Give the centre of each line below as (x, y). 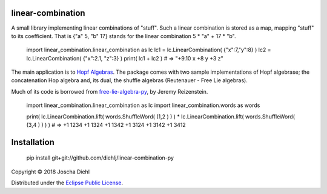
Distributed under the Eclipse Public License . (67, 183)
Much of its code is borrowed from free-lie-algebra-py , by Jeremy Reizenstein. (110, 91)
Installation (33, 142)
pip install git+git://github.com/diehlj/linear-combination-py (100, 158)
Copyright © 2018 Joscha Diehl (51, 172)
